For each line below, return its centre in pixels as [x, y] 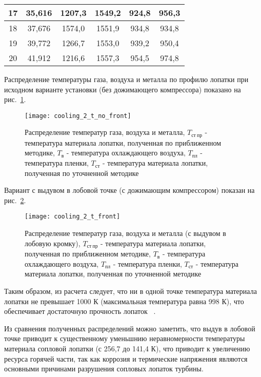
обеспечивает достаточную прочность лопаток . [80, 311]
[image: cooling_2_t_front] [73, 217]
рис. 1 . [15, 99]
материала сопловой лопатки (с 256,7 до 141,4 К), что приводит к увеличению [127, 348]
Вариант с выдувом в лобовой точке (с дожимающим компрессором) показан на [129, 190]
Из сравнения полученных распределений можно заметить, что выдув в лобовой [130, 328]
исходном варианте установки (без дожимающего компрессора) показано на [123, 89]
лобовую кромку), [53, 243]
